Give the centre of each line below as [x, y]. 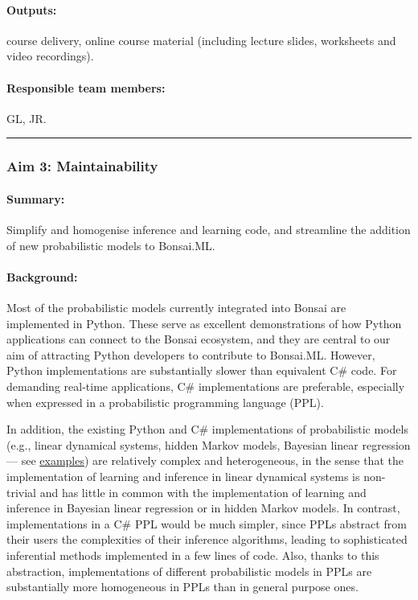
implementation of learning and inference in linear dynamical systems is [183, 476]
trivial [22, 492]
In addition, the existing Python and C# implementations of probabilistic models [207, 429]
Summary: [36, 198]
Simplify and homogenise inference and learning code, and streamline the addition [209, 230]
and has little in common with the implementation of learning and [203, 492]
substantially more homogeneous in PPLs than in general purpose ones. [182, 587]
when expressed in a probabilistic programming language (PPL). [165, 402]
